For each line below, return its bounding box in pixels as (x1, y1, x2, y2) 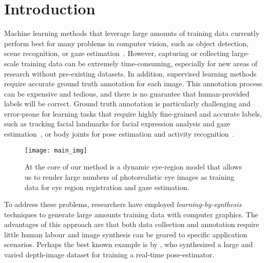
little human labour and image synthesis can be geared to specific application (4, 229, 248, 239)
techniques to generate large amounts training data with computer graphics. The (4, 209, 258, 219)
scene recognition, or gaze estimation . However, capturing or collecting (4, 48, 230, 59)
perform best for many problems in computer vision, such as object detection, (4, 37, 249, 48)
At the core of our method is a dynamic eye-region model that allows (25, 161, 242, 172)
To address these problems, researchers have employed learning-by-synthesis (4, 199, 242, 210)
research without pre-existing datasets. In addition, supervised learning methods (4, 68, 257, 79)
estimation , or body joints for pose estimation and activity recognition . (4, 128, 235, 139)
